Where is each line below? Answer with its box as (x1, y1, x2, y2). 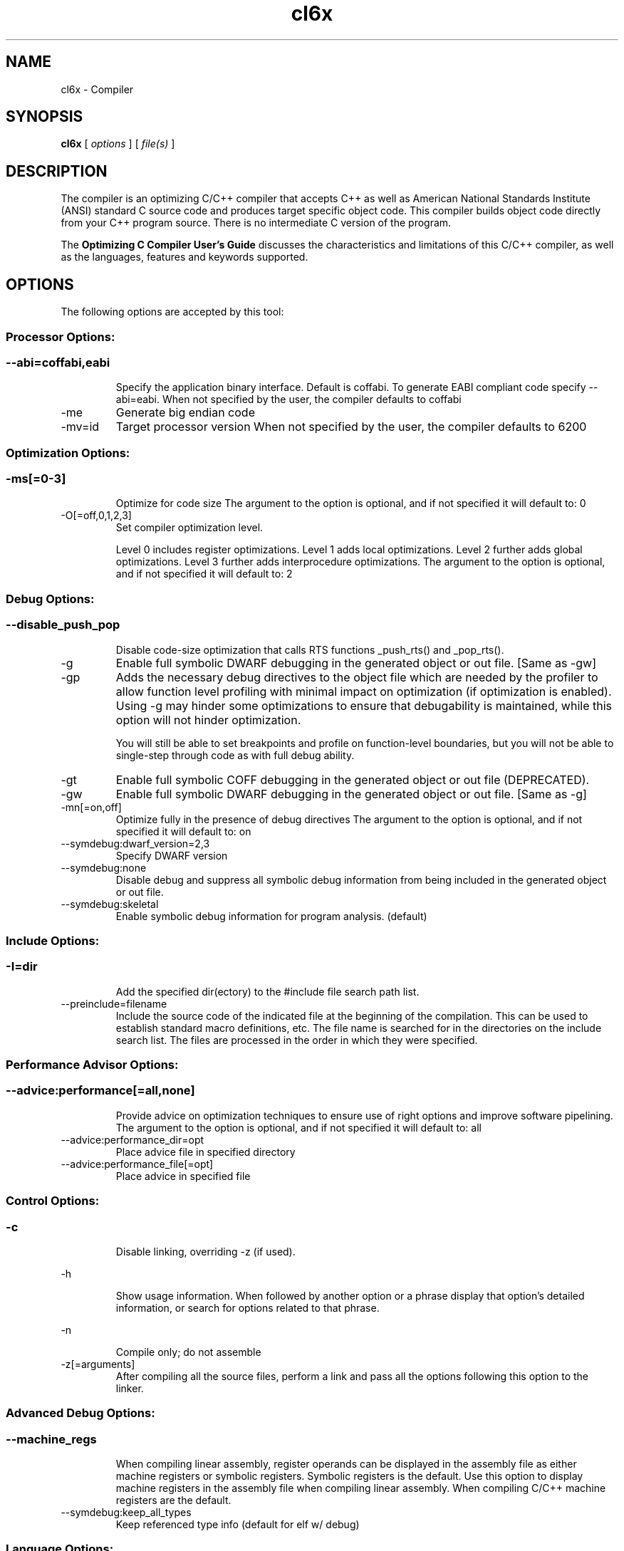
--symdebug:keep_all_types (61, 1506, 192, 1518)
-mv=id (61, 419, 100, 434)
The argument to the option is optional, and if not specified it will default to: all (115, 1121, 482, 1134)
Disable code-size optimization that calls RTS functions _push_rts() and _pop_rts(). (115, 643, 504, 656)
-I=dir (6, 959, 38, 974)
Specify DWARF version (115, 849, 228, 862)
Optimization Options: (6, 445, 130, 460)
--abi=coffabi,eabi (6, 355, 110, 370)
